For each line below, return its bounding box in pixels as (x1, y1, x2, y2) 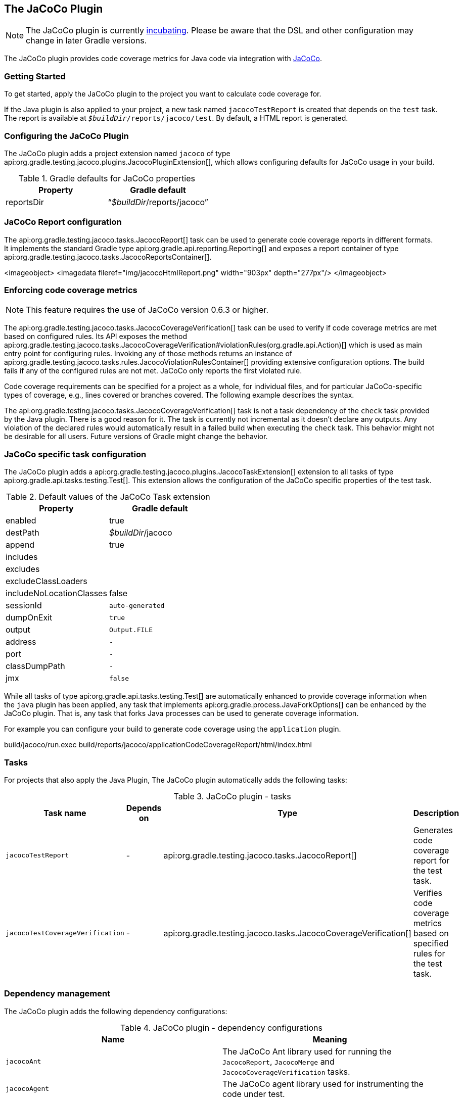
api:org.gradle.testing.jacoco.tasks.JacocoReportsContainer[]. (4, 252, 212, 261)
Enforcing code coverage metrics (4, 285, 137, 296)
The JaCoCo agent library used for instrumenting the (222, 1078, 424, 1089)
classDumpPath (6, 661, 65, 672)
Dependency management (4, 988, 111, 999)
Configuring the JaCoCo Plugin (4, 130, 129, 141)
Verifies (413, 887, 442, 898)
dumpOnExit (6, 612, 53, 623)
